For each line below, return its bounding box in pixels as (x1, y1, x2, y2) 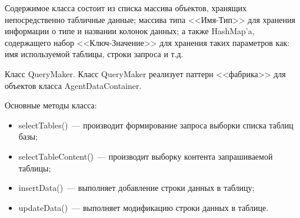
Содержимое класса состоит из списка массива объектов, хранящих (5, 2, 246, 14)
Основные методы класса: (5, 99, 97, 111)
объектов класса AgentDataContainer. (5, 79, 142, 91)
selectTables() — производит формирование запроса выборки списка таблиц (18, 118, 294, 131)
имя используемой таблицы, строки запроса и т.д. (5, 48, 184, 60)
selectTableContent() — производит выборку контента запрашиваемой (18, 150, 273, 162)
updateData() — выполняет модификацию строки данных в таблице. (18, 201, 269, 213)
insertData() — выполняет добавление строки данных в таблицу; (18, 181, 255, 194)
